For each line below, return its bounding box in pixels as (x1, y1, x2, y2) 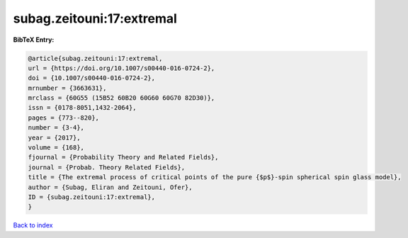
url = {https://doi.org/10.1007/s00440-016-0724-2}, (28, 64, 215, 72)
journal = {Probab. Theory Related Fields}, (28, 163, 186, 171)
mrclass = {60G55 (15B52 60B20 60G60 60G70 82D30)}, (28, 94, 215, 102)
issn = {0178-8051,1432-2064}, (28, 103, 137, 112)
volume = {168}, (28, 144, 85, 152)
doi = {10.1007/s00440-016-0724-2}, (28, 74, 156, 82)
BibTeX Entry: (13, 35, 55, 44)
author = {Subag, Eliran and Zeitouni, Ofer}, (28, 183, 193, 191)
